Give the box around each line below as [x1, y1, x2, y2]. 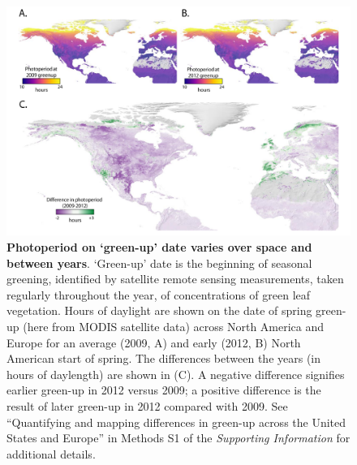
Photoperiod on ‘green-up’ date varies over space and [6, 238, 312, 255]
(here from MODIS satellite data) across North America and [23, 317, 325, 334]
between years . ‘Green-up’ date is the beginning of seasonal [6, 254, 312, 271]
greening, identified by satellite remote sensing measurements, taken [6, 270, 344, 287]
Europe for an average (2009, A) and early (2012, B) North [6, 334, 301, 351]
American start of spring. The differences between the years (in [6, 350, 321, 367]
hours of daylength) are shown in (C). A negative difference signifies [6, 365, 345, 382]
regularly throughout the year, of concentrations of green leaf [6, 286, 311, 303]
